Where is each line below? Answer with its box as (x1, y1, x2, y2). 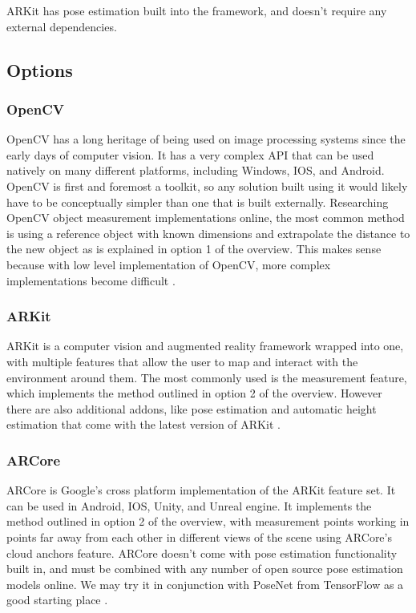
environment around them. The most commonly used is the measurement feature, (6, 369, 407, 385)
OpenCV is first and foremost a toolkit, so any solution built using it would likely (6, 177, 408, 194)
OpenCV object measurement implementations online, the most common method (6, 209, 405, 226)
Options (6, 57, 73, 82)
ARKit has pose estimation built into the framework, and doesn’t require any (6, 2, 387, 18)
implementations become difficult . (6, 272, 176, 288)
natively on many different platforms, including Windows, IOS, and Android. (6, 162, 385, 179)
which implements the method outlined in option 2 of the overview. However (6, 385, 382, 401)
